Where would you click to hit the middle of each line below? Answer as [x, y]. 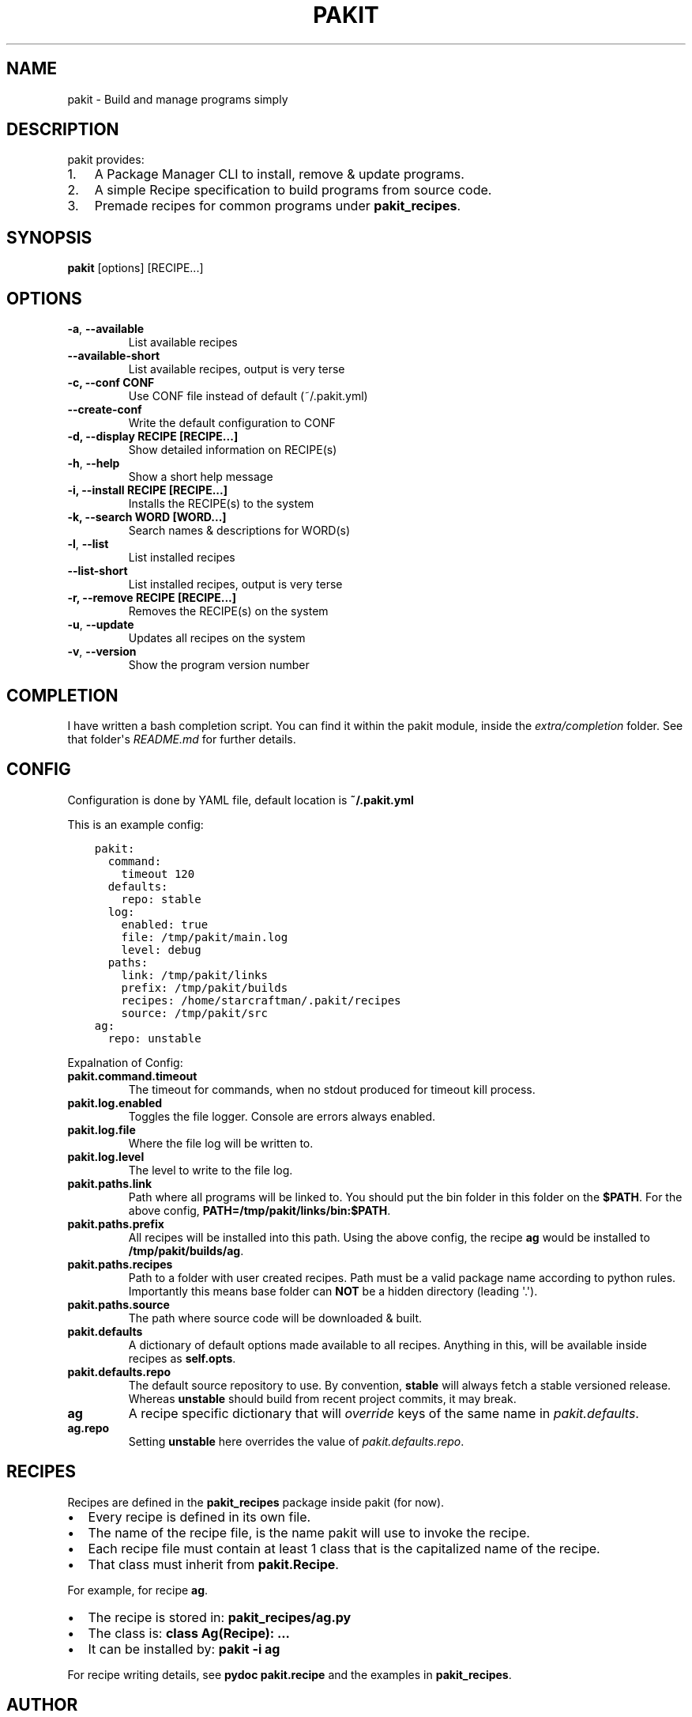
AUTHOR [42, 1705]
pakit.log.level [106, 1156]
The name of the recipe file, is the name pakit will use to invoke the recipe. [309, 1532]
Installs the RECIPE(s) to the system [221, 504]
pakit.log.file [102, 1129]
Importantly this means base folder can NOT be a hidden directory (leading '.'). [333, 1291]
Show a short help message [201, 477]
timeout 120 [158, 874]
